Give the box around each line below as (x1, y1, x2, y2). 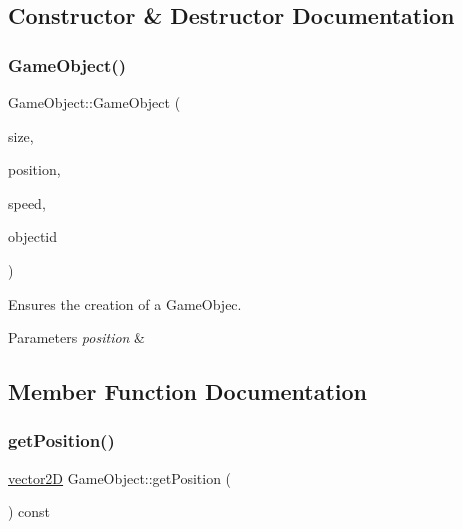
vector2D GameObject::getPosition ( (8, 467, 232, 488)
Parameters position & (8, 327, 146, 348)
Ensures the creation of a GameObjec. (8, 293, 242, 314)
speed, (8, 192, 46, 213)
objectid (8, 226, 58, 247)
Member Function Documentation (8, 376, 368, 407)
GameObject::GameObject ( (8, 92, 181, 112)
